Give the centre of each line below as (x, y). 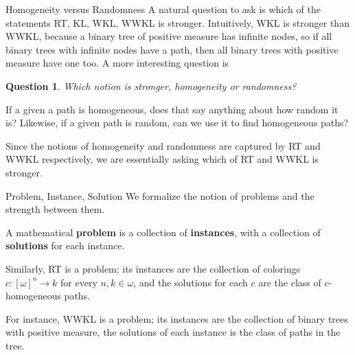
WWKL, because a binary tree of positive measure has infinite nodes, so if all (169, 36)
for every (79, 282)
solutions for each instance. (65, 245)
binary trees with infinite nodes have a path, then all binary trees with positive (172, 49)
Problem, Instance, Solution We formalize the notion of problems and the (160, 195)
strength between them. (55, 209)
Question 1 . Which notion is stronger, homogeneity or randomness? (151, 85)
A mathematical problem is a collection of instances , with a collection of (163, 232)
